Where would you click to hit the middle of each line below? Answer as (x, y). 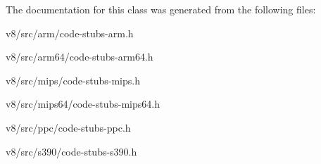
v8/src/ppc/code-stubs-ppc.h (68, 127)
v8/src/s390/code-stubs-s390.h (71, 151)
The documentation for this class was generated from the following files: (161, 9)
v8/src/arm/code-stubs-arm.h (70, 33)
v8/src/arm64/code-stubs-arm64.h (80, 57)
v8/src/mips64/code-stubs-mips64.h (83, 104)
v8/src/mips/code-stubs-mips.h (73, 80)
